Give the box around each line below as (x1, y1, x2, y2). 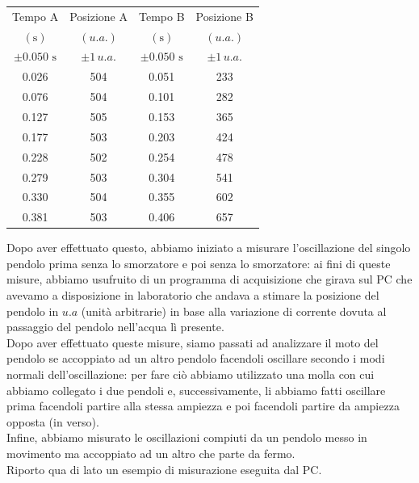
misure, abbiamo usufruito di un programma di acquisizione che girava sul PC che (6, 271, 413, 288)
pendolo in (6, 302, 59, 319)
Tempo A (12, 7, 59, 24)
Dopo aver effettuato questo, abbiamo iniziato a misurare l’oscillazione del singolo (6, 239, 411, 256)
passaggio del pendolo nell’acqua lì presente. (6, 318, 224, 335)
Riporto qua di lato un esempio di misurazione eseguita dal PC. (6, 460, 322, 477)
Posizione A (69, 7, 128, 24)
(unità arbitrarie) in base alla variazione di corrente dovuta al (81, 302, 387, 319)
